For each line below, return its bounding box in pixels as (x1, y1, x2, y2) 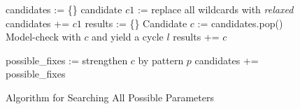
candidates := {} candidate (6, 2, 122, 16)
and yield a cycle (92, 29, 164, 44)
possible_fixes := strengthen (6, 52, 128, 67)
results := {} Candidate (85, 15, 187, 30)
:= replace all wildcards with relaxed (137, 2, 294, 16)
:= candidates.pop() (197, 15, 283, 30)
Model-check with (6, 29, 81, 44)
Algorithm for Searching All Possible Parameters (6, 89, 214, 104)
